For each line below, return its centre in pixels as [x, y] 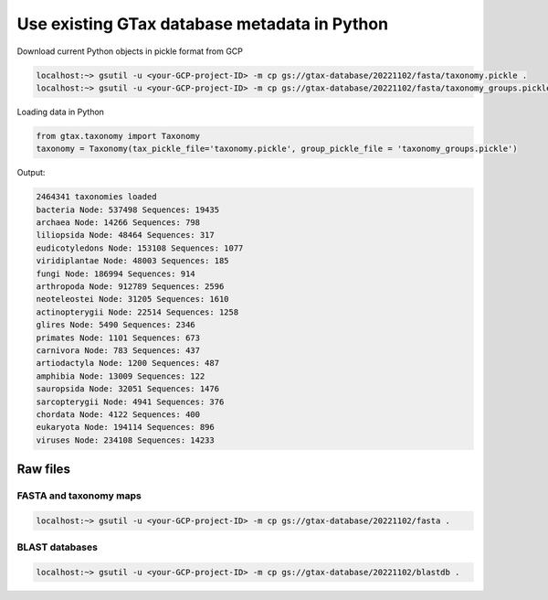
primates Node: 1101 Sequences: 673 [118, 337]
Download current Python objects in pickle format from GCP [130, 51]
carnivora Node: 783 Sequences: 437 [118, 350]
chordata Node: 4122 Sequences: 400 [118, 414]
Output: [31, 173]
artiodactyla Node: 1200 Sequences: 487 [127, 363]
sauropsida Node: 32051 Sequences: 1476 [127, 389]
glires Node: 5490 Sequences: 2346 [116, 325]
